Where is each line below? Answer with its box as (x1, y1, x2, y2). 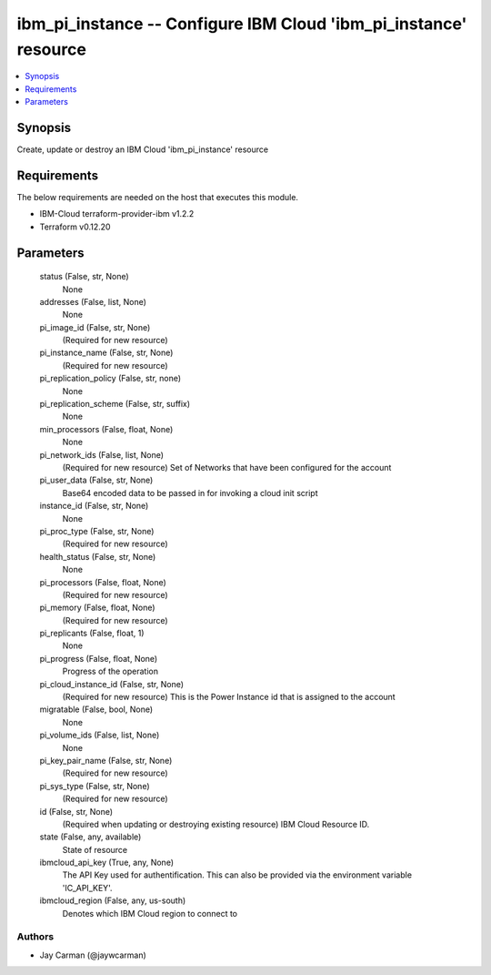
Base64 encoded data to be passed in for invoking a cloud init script (62, 487, 318, 498)
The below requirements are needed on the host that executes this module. (16, 191, 299, 202)
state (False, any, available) (39, 831, 142, 842)
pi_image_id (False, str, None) (39, 321, 151, 332)
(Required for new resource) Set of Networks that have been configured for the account (62, 462, 392, 472)
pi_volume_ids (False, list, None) (39, 729, 160, 741)
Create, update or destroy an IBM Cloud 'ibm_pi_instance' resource (16, 144, 268, 155)
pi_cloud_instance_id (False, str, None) (39, 678, 185, 689)
